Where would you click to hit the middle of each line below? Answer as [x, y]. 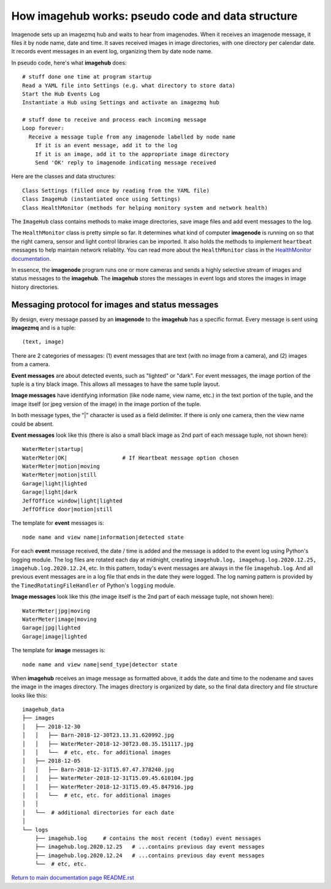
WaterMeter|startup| [53, 449]
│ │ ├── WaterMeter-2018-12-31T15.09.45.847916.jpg [108, 787]
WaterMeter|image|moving [59, 619]
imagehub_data [43, 710]
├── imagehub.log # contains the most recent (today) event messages [148, 838]
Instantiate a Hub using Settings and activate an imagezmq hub [121, 102]
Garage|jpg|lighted [51, 628]
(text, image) [43, 342]
